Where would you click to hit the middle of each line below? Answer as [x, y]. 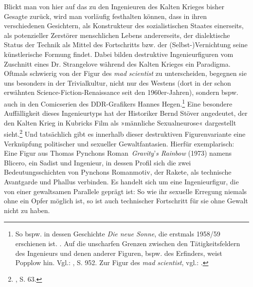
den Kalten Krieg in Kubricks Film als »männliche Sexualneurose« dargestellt [120, 122]
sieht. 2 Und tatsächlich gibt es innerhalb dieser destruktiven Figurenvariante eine [125, 133]
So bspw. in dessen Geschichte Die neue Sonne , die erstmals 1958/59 [118, 234]
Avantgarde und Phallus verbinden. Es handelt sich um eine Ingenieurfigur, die [121, 181]
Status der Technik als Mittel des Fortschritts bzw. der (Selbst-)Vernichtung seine [126, 45]
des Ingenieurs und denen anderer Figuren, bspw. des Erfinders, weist [119, 253]
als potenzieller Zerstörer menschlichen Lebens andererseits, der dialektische [117, 35]
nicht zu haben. [27, 210]
